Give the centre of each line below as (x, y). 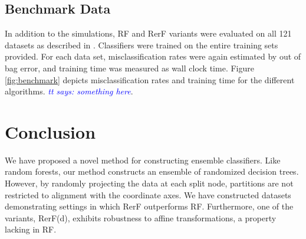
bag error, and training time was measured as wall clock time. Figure (129, 68)
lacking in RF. (31, 229)
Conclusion (50, 131)
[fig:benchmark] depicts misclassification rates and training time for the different (150, 79)
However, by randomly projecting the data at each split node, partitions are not (149, 183)
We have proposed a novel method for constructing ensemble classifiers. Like (143, 160)
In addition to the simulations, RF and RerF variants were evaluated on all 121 (148, 33)
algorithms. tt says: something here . (69, 91)
